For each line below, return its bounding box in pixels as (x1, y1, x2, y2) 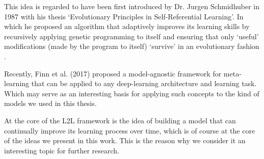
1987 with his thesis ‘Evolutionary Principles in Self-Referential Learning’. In (4, 11, 244, 21)
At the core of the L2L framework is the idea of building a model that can (4, 115, 236, 125)
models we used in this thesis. (4, 98, 97, 109)
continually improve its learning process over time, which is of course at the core (4, 125, 255, 136)
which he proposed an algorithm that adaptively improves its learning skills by (4, 21, 250, 32)
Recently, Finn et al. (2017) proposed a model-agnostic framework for (4, 68, 222, 78)
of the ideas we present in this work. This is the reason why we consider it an (4, 135, 246, 146)
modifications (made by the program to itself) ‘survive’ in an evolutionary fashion (4, 41, 259, 51)
